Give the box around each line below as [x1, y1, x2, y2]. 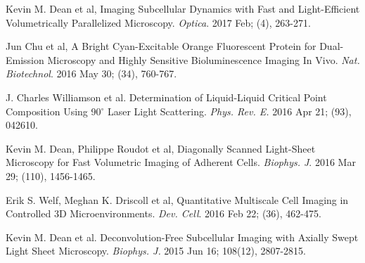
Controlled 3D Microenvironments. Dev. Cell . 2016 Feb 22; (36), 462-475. [6, 206, 321, 221]
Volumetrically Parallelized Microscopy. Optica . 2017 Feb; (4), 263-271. [6, 15, 311, 30]
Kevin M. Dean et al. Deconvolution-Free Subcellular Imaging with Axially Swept [6, 229, 359, 244]
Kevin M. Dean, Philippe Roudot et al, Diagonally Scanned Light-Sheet [6, 141, 316, 155]
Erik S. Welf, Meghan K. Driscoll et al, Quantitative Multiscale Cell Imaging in [6, 192, 349, 207]
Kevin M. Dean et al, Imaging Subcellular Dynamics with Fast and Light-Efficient [6, 1, 360, 15]
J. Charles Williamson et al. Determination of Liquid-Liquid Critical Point [6, 89, 327, 104]
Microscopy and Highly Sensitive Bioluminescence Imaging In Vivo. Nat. [47, 52, 360, 67]
